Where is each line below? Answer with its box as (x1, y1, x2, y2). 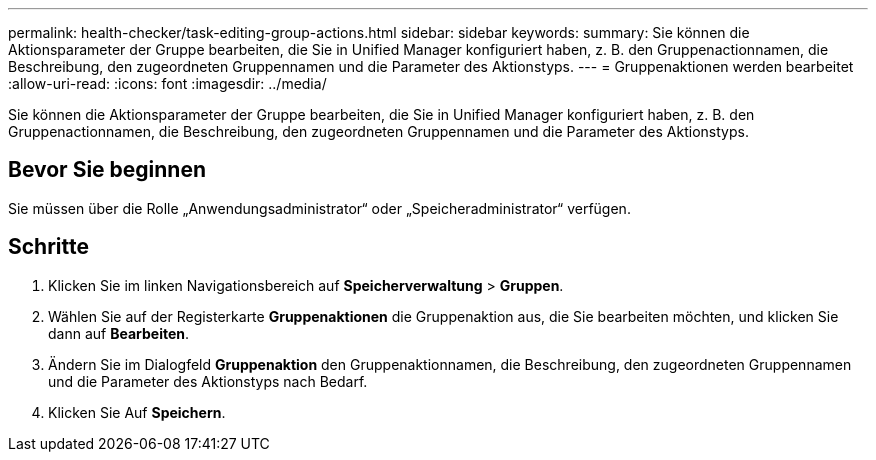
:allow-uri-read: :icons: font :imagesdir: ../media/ (8, 75, 327, 92)
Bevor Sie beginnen (8, 157, 207, 183)
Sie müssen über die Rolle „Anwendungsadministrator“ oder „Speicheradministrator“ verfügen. (8, 199, 631, 217)
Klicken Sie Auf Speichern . (48, 403, 226, 421)
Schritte (8, 234, 89, 260)
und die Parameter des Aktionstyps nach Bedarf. (48, 372, 368, 390)
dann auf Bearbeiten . (48, 324, 190, 342)
